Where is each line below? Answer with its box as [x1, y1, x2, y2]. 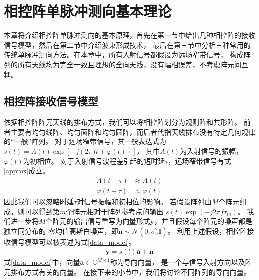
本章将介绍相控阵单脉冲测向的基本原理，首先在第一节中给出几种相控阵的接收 [4, 30, 255, 40]
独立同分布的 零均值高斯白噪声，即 [4, 225, 118, 236]
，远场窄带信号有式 [168, 155, 231, 166]
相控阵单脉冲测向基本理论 [4, 1, 172, 21]
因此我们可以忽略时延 [4, 196, 74, 206]
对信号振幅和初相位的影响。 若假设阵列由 [77, 196, 212, 206]
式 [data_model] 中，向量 [4, 257, 80, 267]
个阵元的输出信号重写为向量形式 [45, 216, 150, 226]
